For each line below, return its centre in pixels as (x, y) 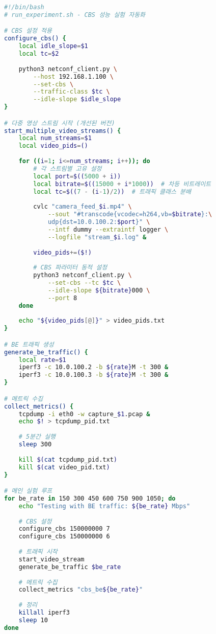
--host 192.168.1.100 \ (73, 76)
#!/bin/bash (24, 7)
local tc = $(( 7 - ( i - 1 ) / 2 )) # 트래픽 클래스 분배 (112, 191)
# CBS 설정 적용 (28, 31)
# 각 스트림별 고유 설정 (67, 168)
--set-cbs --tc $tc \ (84, 283)
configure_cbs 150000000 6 (64, 537)
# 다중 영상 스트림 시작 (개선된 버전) (60, 123)
